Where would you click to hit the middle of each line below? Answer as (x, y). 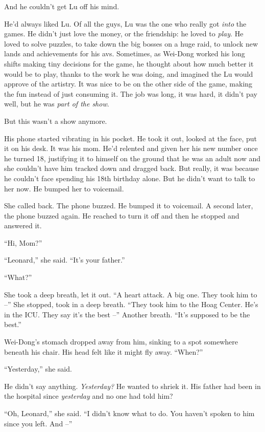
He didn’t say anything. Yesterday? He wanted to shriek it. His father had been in (132, 386)
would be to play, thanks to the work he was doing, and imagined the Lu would (129, 73)
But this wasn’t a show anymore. (56, 121)
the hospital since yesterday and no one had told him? (89, 396)
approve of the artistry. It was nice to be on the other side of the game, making (128, 84)
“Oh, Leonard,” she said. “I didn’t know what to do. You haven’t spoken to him (129, 413)
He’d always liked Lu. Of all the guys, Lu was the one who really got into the (125, 23)
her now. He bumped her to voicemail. (64, 188)
